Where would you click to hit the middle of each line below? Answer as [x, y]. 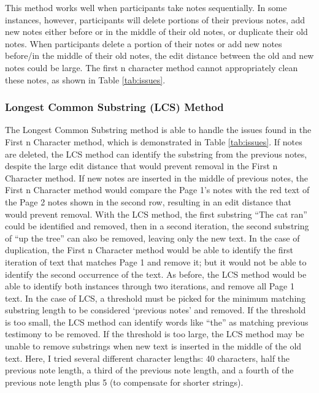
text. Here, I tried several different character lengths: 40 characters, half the [148, 358]
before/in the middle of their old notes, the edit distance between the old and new [159, 55]
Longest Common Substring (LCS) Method [114, 107]
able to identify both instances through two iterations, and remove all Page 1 [150, 286]
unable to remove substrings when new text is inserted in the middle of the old [153, 346]
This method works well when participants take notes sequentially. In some [146, 7]
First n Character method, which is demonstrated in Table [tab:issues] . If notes [154, 141]
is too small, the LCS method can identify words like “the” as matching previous [157, 322]
